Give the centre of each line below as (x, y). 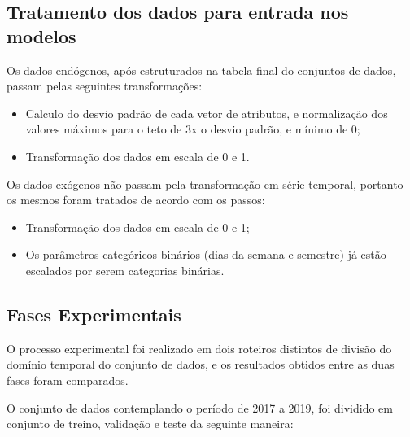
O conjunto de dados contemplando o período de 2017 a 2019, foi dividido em (200, 407)
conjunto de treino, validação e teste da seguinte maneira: (150, 424)
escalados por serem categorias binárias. (125, 270)
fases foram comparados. (68, 380)
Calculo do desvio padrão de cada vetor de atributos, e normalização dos (207, 113)
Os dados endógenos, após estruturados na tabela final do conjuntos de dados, (201, 70)
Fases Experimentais (94, 314)
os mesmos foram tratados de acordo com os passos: (136, 200)
